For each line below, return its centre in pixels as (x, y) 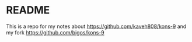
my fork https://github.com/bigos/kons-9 (55, 32)
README (28, 10)
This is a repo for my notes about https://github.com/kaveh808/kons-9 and (96, 26)
